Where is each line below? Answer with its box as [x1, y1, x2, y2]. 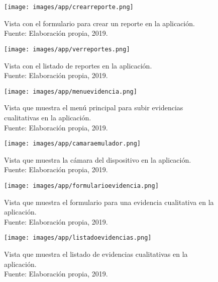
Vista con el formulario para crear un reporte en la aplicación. [4, 18, 195, 28]
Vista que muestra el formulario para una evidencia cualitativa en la [4, 196, 214, 207]
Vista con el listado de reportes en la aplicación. [4, 60, 152, 70]
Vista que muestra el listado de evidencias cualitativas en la [4, 249, 188, 259]
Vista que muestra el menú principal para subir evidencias [4, 102, 183, 113]
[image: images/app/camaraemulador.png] [4, 140, 141, 148]
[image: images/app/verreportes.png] [4, 45, 130, 53]
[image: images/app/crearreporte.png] [4, 4, 134, 11]
